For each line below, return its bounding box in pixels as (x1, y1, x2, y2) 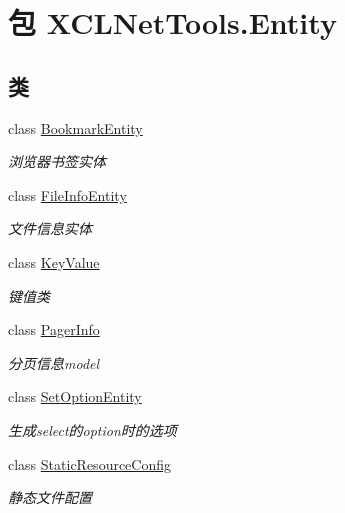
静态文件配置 (8, 487, 92, 508)
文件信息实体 (8, 218, 92, 239)
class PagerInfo (8, 319, 100, 340)
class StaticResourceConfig (8, 453, 172, 474)
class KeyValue (8, 251, 100, 272)
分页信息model (8, 352, 100, 373)
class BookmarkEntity (8, 117, 143, 138)
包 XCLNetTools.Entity (8, 2, 337, 43)
